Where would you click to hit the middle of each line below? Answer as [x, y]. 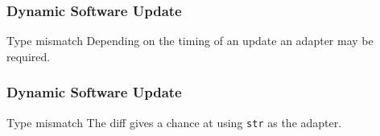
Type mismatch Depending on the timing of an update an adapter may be [190, 41]
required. [29, 56]
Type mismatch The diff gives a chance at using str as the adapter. [174, 122]
